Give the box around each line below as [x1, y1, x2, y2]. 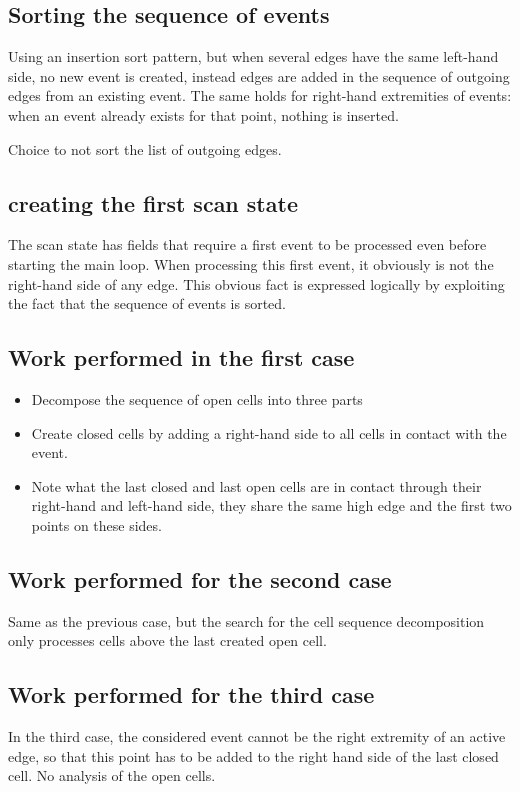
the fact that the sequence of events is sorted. [8, 293, 286, 314]
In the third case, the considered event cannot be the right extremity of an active [8, 726, 506, 747]
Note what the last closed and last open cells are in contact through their [31, 475, 482, 496]
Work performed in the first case [8, 342, 355, 373]
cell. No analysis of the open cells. [8, 765, 216, 786]
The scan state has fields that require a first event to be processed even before [8, 234, 487, 255]
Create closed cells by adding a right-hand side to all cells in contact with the [31, 422, 507, 443]
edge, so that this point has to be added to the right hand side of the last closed [8, 745, 499, 766]
